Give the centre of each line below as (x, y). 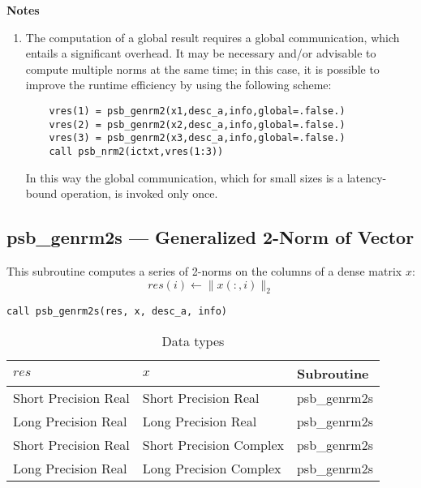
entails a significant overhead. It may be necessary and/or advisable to (201, 53)
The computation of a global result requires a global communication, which (213, 37)
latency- (367, 177)
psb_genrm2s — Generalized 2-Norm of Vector (210, 237)
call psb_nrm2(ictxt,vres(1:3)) (136, 151)
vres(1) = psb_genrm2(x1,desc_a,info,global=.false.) (197, 111)
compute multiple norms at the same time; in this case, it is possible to (202, 68)
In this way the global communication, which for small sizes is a (185, 177)
